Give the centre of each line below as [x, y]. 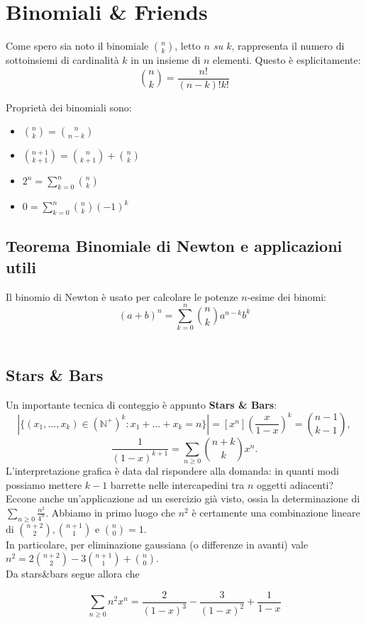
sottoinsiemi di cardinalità [62, 60]
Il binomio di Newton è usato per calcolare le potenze [122, 296]
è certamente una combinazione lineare [276, 512]
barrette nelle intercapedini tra [177, 484]
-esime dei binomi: [287, 296]
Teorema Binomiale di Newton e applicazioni [174, 246]
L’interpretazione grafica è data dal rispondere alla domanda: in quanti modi [172, 470]
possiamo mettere [44, 484]
